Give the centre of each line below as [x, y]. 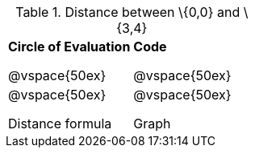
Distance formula [60, 124]
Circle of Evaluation [69, 47]
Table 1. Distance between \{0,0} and [128, 12]
